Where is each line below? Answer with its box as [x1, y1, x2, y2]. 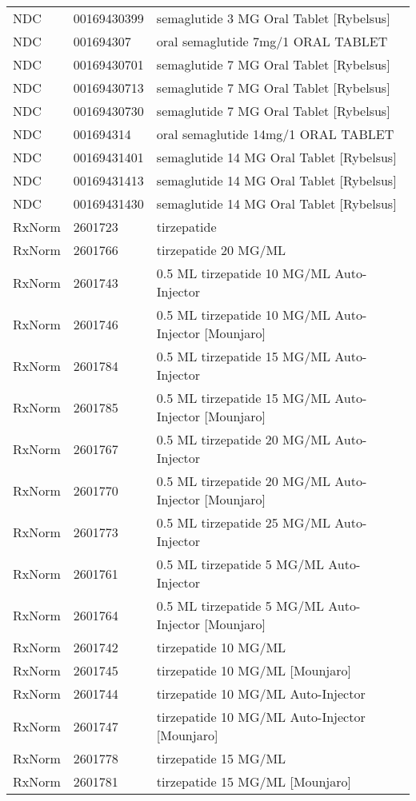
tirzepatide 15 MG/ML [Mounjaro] [156, 772, 351, 791]
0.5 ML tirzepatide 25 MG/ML [156, 513, 330, 532]
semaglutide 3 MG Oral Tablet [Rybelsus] [156, 9, 390, 27]
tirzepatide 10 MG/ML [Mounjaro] [156, 661, 351, 679]
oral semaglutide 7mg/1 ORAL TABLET [156, 32, 388, 50]
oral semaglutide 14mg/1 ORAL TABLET [156, 125, 394, 143]
